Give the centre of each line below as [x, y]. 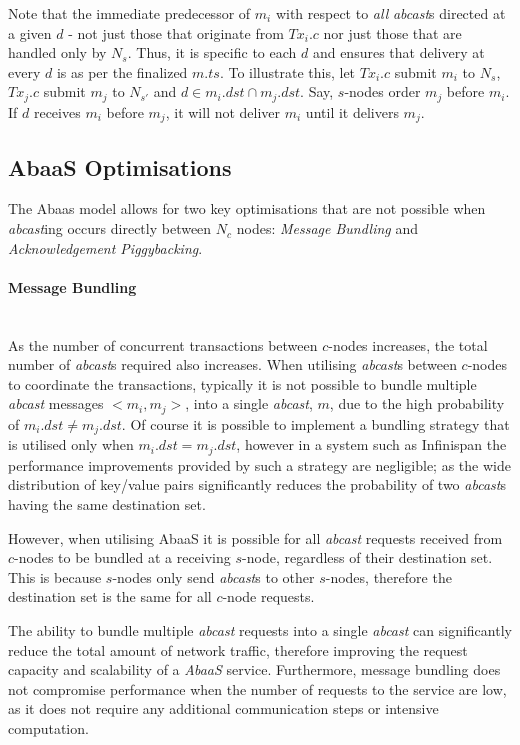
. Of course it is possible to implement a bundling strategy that [315, 423]
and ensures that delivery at [398, 52]
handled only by [57, 52]
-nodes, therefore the [388, 576]
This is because [55, 576]
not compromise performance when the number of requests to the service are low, [257, 688]
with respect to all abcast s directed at [390, 13]
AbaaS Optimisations [120, 166]
